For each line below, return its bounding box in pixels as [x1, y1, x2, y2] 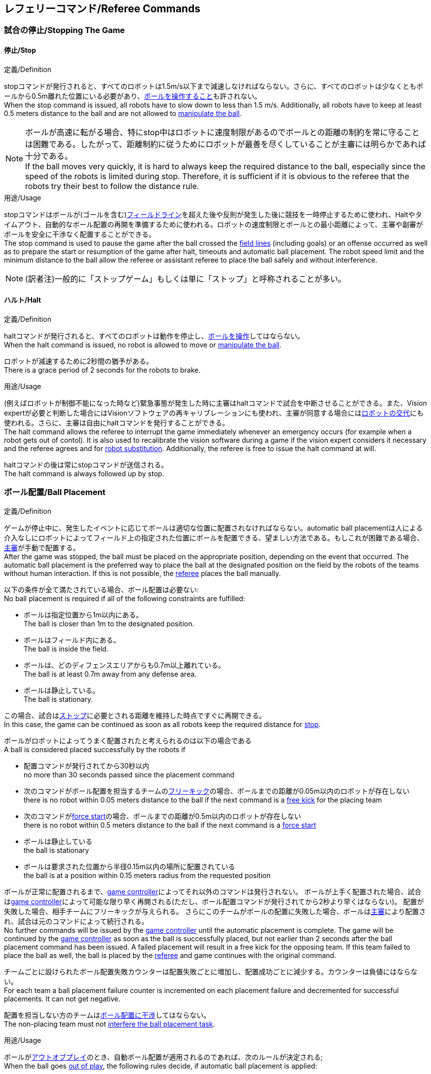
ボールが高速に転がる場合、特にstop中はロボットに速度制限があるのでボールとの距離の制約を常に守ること [25, 127, 420, 137]
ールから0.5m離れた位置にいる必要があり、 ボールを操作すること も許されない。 [4, 91, 262, 100]
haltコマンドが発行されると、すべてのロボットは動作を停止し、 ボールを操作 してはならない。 [4, 331, 304, 340]
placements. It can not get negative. [4, 994, 121, 1003]
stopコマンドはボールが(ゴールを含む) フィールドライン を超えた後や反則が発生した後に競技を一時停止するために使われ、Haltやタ [4, 210, 422, 219]
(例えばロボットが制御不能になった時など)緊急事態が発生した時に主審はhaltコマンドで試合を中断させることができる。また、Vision [4, 398, 427, 407]
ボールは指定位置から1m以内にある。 [24, 610, 143, 619]
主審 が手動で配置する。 [4, 543, 80, 552]
